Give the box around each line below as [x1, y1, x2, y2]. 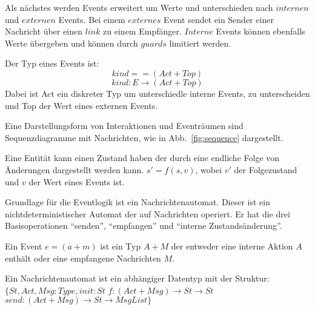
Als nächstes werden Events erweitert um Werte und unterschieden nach [5, 1, 273, 13]
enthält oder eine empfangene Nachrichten [5, 251, 161, 264]
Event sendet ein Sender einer [163, 13, 274, 25]
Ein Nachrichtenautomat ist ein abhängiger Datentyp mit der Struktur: [5, 272, 270, 285]
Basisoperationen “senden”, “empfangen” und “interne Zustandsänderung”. [5, 219, 282, 232]
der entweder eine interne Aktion [171, 239, 293, 252]
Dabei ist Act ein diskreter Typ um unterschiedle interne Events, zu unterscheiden [5, 87, 310, 99]
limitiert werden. [169, 36, 231, 49]
